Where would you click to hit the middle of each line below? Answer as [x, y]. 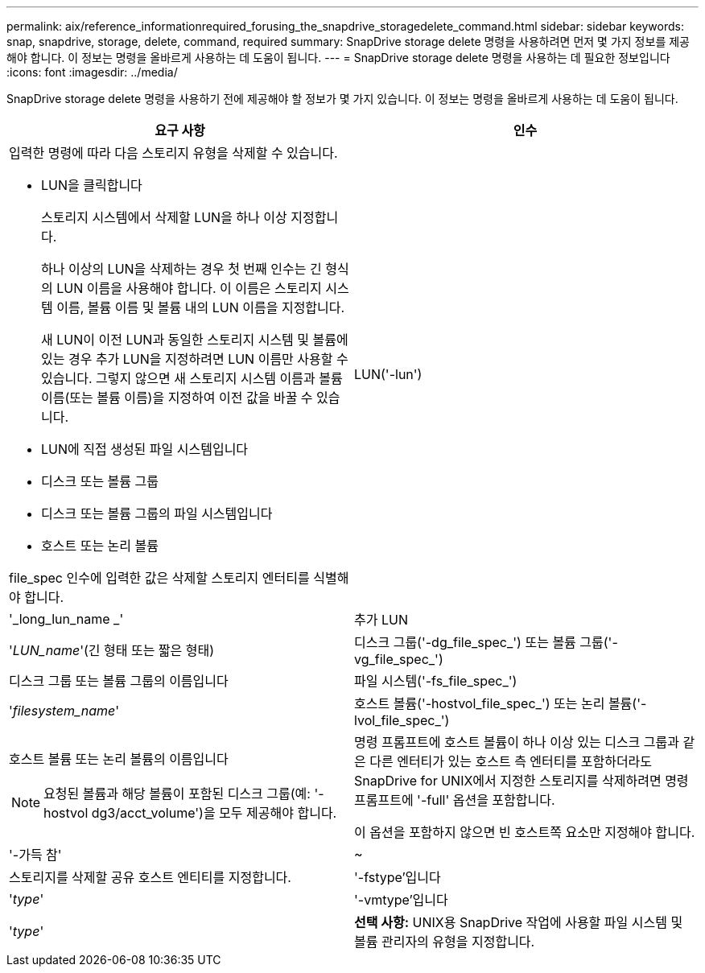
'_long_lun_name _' [66, 619]
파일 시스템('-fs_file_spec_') [436, 681]
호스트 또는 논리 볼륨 [100, 546]
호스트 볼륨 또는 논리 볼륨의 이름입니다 [119, 759]
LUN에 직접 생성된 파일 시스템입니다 [145, 449]
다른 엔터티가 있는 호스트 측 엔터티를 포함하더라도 [511, 761]
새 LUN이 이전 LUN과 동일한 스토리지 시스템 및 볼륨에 [195, 340]
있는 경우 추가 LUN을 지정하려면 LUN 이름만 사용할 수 [195, 359]
